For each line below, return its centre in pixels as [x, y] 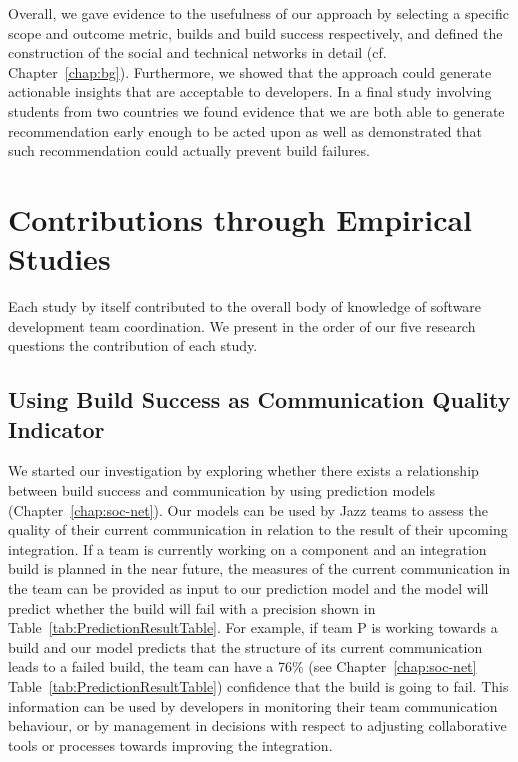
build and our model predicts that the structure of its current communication [245, 646]
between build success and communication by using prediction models [222, 490]
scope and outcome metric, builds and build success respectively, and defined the [255, 32]
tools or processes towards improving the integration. [170, 744]
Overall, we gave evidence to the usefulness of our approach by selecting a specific [258, 13]
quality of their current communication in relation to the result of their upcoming [258, 529]
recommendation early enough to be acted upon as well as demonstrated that [245, 130]
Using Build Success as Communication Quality [259, 399]
